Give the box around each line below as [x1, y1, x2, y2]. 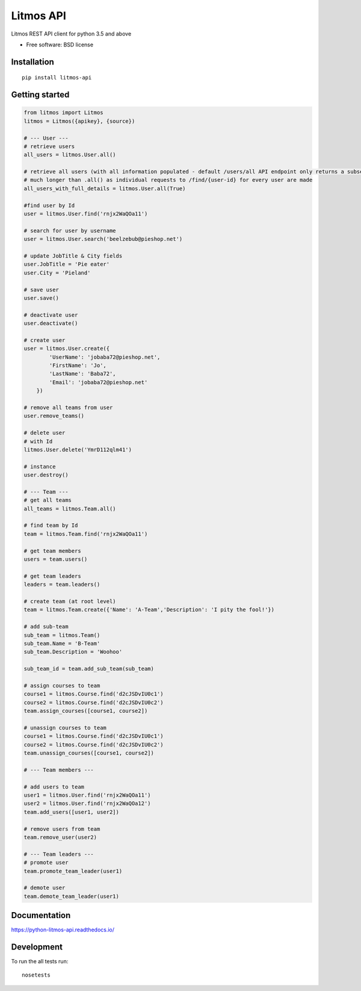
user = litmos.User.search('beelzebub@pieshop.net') [23, 235, 183, 243]
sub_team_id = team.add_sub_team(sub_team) [23, 665, 155, 673]
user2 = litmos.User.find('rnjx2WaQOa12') [23, 800, 151, 807]
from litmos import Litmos [23, 109, 103, 116]
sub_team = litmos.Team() [23, 632, 100, 638]
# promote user [23, 859, 69, 866]
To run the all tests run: [11, 958, 69, 965]
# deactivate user [23, 311, 78, 318]
